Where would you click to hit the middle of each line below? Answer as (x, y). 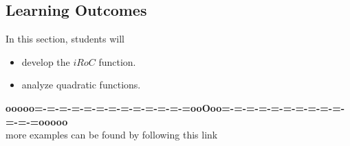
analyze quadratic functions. (81, 85)
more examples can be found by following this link (112, 135)
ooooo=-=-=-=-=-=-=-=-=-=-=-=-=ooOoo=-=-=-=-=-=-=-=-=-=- (175, 107)
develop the (46, 61)
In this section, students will (65, 39)
